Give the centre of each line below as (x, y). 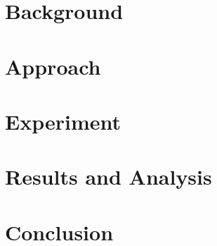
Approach (53, 66)
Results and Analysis (108, 177)
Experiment (63, 121)
